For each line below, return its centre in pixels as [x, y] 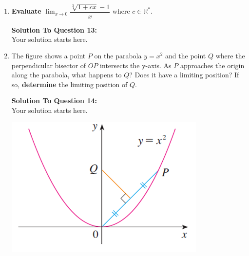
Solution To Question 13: [54, 29]
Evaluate [26, 11]
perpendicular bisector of [49, 65]
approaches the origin [212, 65]
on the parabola [118, 56]
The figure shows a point [48, 56]
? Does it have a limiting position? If [184, 75]
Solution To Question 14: [54, 101]
